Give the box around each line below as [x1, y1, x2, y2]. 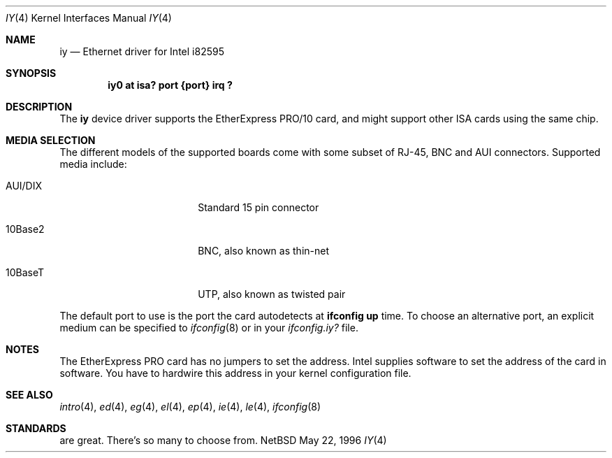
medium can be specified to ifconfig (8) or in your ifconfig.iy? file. [59, 322, 358, 334]
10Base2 [6, 223, 45, 235]
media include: [59, 158, 127, 170]
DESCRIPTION [6, 101, 73, 113]
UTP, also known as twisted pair [198, 288, 346, 300]
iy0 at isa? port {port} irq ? [108, 79, 233, 91]
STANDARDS [6, 422, 66, 434]
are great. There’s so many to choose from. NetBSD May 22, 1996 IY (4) [59, 434, 387, 446]
